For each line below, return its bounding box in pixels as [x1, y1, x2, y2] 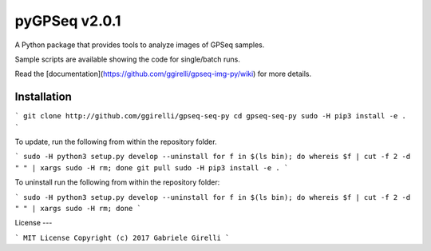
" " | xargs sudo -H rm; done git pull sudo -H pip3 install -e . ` [14, 163, 289, 172]
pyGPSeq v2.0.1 [14, 12, 121, 30]
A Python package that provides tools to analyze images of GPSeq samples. [14, 40, 265, 50]
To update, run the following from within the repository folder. [14, 137, 217, 147]
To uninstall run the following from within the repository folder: [14, 177, 220, 187]
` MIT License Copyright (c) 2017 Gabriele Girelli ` [14, 233, 230, 242]
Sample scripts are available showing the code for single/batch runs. [14, 54, 241, 64]
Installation [14, 90, 72, 104]
